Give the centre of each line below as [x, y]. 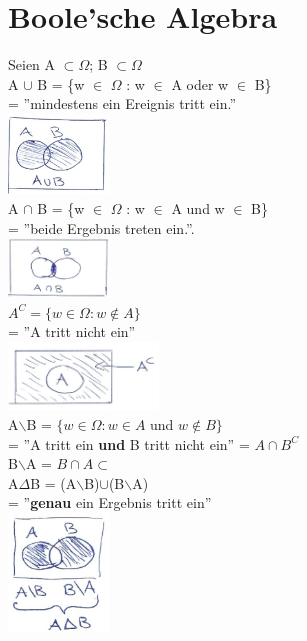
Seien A [32, 64]
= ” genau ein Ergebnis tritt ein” [110, 502]
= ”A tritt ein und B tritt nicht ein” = [129, 443]
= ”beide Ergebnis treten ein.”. [101, 227]
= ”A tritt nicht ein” [72, 331]
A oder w [200, 83]
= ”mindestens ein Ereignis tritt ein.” [122, 103]
